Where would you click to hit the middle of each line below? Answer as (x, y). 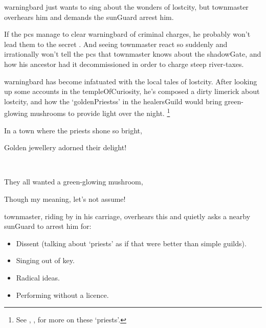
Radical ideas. (38, 277)
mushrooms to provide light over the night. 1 (100, 112)
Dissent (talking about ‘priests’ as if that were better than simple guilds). (131, 243)
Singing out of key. (45, 260)
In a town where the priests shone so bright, (73, 130)
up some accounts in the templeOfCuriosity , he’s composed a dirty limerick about (132, 91)
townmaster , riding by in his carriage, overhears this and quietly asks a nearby (127, 216)
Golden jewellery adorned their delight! (65, 147)
